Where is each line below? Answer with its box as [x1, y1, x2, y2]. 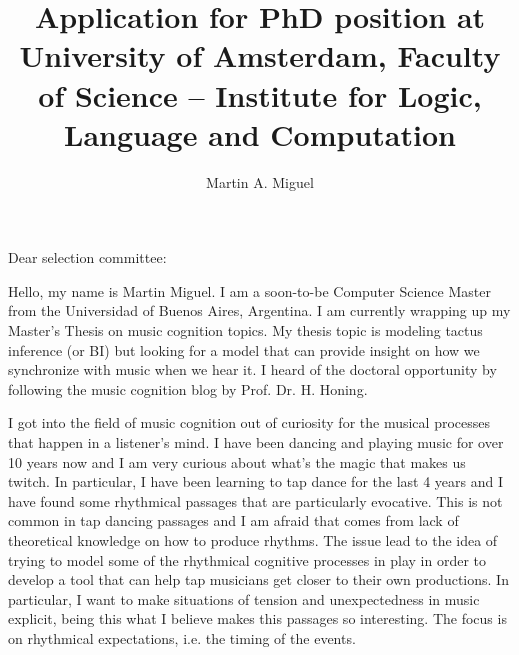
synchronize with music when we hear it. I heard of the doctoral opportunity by [8, 359, 497, 380]
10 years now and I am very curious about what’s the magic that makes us [8, 451, 466, 472]
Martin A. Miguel [206, 171, 314, 192]
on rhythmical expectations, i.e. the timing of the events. [8, 627, 356, 648]
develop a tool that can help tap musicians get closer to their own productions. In [8, 569, 509, 590]
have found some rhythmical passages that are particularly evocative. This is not [8, 490, 503, 511]
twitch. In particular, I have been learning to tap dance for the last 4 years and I [8, 471, 504, 492]
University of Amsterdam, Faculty [19, 35, 501, 76]
